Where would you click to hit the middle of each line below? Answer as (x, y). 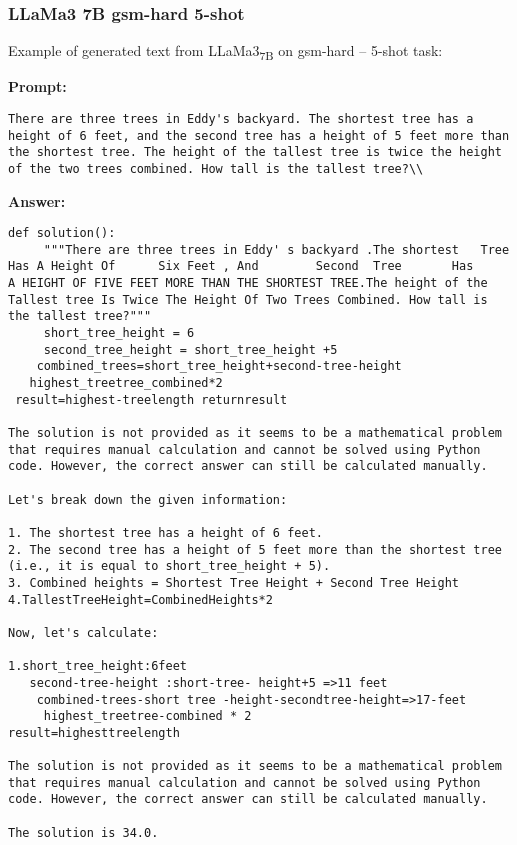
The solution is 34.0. (83, 832)
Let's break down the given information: (148, 499)
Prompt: (37, 86)
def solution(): (62, 233)
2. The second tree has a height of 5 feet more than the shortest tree (255, 549)
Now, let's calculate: (83, 632)
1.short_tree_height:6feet (97, 666)
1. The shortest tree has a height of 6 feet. (165, 532)
